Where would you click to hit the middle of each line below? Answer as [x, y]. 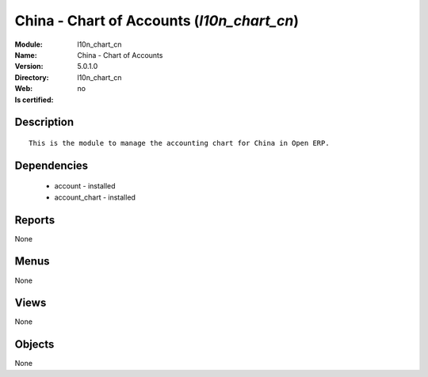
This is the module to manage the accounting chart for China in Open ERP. [179, 143]
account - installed [85, 186]
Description [44, 122]
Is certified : [34, 100]
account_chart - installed [95, 197]
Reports [35, 220]
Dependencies [52, 165]
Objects [34, 345]
